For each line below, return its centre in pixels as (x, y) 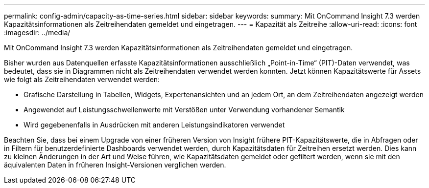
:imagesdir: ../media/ (37, 32)
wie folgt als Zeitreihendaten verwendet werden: (82, 79)
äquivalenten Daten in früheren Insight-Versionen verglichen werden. (115, 165)
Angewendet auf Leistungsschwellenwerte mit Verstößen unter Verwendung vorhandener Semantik (184, 110)
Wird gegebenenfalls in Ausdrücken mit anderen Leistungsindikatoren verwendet (154, 125)
